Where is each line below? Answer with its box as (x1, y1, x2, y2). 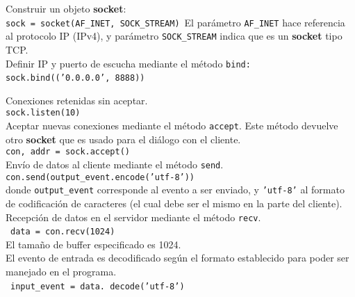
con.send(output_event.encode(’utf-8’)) (6, 172, 195, 182)
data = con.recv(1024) (10, 227, 115, 237)
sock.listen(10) (6, 108, 81, 118)
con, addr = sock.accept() (6, 147, 130, 157)
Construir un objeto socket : (6, 1, 126, 15)
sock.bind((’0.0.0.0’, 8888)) (6, 73, 145, 83)
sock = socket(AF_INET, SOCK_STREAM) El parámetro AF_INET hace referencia (6, 15, 345, 29)
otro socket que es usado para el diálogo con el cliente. (6, 131, 241, 146)
